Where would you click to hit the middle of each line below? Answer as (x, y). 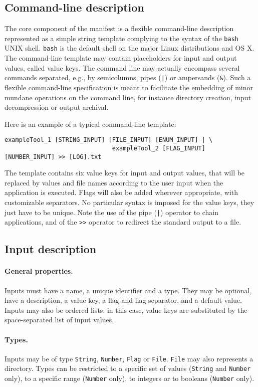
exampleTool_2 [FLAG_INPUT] (159, 148)
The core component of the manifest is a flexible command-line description (119, 28)
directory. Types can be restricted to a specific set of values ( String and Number (128, 368)
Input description (51, 249)
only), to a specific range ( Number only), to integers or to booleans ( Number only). (130, 378)
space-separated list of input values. (59, 320)
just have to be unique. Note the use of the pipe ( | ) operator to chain (112, 212)
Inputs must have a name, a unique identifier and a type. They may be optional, (128, 290)
